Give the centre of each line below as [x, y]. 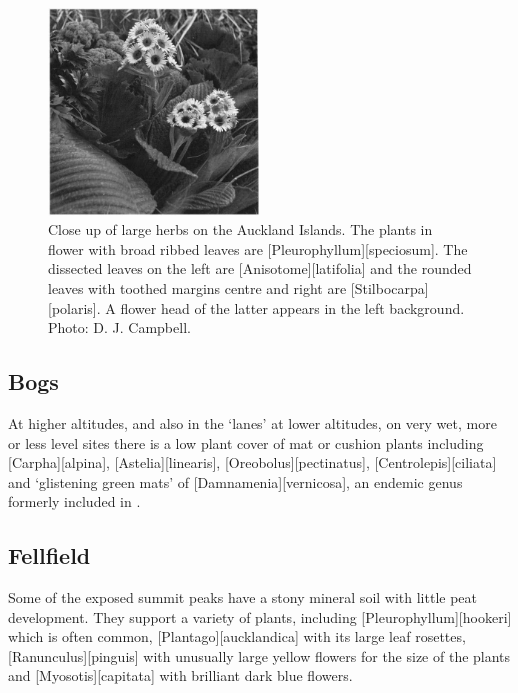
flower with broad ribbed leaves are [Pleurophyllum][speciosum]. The [258, 248]
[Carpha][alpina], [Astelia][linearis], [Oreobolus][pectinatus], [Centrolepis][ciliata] [252, 462]
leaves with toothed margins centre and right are [197, 287]
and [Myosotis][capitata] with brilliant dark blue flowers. [180, 675]
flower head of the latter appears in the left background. [292, 307]
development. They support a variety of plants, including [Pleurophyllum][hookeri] [260, 616]
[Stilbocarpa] [389, 287]
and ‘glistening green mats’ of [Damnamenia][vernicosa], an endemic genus [235, 481]
